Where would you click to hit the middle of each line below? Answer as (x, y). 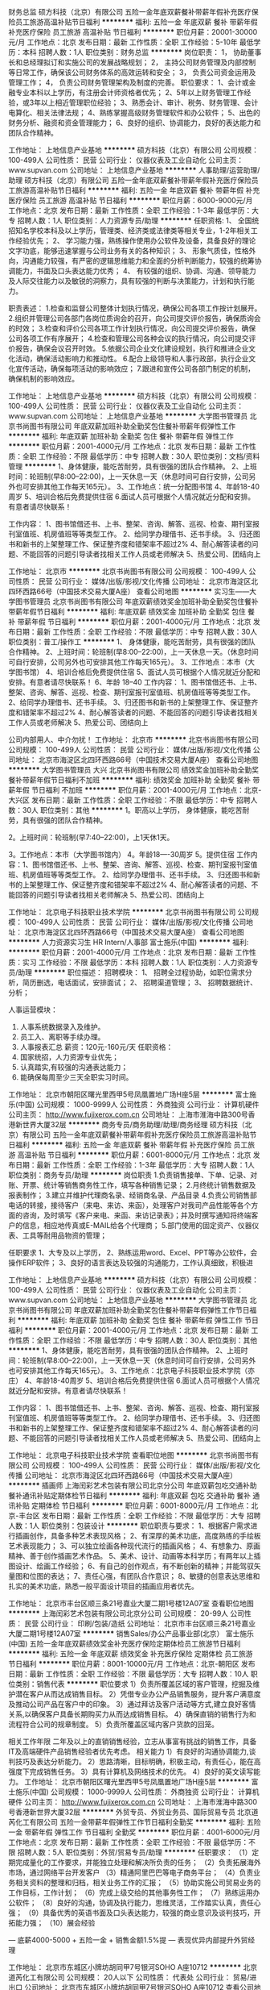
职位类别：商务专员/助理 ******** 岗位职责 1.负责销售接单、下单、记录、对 (133, 1175)
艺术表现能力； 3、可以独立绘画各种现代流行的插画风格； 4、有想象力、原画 (135, 1546)
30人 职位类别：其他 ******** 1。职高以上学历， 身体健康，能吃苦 (132, 810)
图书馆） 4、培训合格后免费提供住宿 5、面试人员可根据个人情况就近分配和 (138, 672)
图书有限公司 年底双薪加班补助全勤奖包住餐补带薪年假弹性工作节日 (139, 1310)
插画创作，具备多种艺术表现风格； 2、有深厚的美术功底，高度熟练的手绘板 (138, 1536)
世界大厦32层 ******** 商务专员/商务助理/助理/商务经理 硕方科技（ (133, 1124)
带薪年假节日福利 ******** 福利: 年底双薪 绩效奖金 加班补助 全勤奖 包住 (127, 612)
